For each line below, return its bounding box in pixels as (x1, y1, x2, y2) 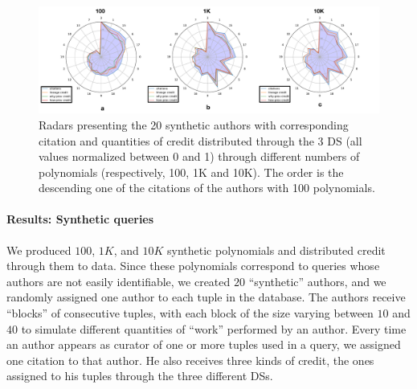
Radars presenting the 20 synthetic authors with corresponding (39, 116, 349, 133)
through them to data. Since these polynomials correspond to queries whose (6, 257, 380, 274)
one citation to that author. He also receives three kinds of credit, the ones (6, 351, 374, 368)
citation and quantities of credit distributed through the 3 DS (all (39, 132, 362, 149)
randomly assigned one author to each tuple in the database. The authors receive (6, 289, 406, 305)
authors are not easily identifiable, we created (6, 272, 231, 289)
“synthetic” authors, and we (248, 272, 386, 289)
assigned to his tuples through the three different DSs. (6, 367, 273, 384)
